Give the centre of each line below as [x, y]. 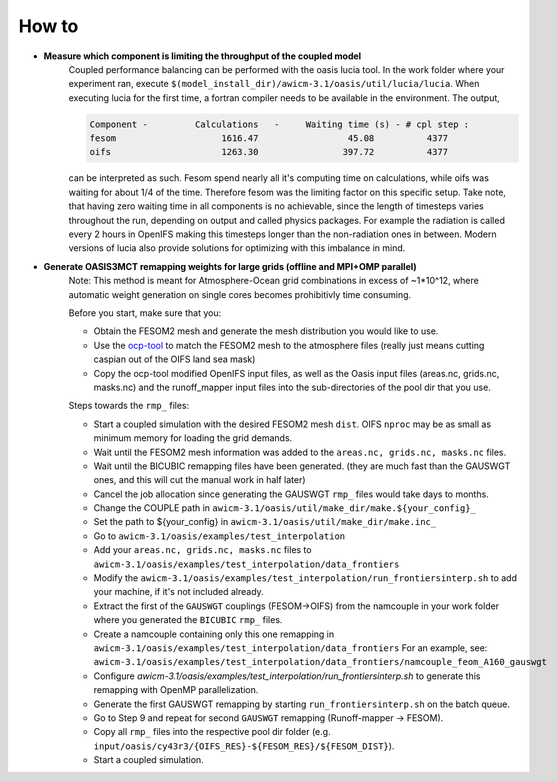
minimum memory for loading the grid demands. [193, 438]
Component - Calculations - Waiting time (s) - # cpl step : [279, 124]
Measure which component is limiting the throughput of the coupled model [202, 56]
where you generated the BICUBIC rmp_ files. [188, 620]
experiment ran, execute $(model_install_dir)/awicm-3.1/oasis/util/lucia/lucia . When [274, 84]
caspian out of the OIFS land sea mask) [174, 359]
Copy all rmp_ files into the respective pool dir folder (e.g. [212, 732]
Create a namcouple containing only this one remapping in [214, 634]
